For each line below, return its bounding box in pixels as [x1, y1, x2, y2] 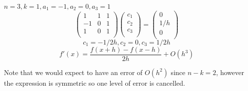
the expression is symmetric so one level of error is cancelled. [4, 77, 185, 88]
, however [216, 67, 244, 77]
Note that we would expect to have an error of [4, 67, 143, 77]
